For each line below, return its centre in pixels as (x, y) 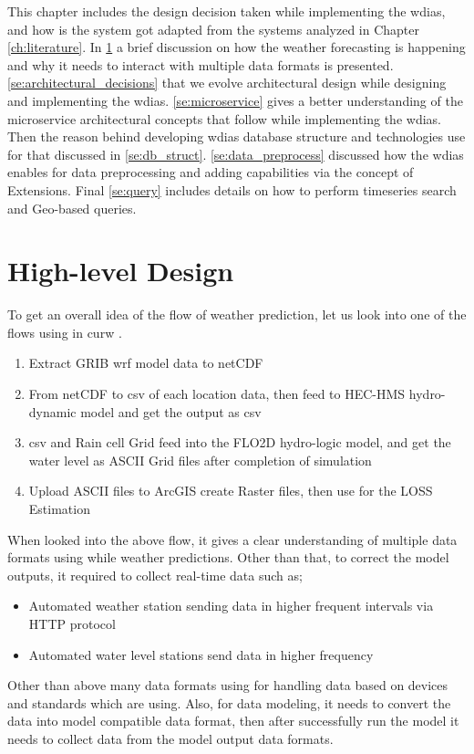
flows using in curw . (65, 332)
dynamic (52, 411)
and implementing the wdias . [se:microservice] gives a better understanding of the (235, 100)
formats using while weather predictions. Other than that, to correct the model (228, 557)
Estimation (59, 508)
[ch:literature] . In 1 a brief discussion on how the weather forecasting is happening (237, 47)
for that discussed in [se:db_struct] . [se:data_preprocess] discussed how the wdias (236, 154)
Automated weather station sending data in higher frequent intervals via (231, 606)
